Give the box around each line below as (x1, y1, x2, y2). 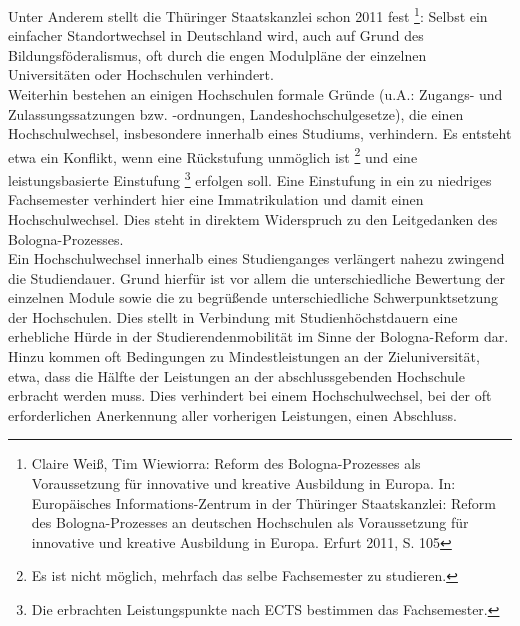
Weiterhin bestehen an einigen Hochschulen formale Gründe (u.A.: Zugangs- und (8, 84, 503, 105)
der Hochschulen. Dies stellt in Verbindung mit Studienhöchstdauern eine (8, 306, 458, 327)
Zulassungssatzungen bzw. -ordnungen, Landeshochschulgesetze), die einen (8, 103, 464, 124)
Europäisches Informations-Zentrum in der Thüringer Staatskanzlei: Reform (31, 492, 496, 513)
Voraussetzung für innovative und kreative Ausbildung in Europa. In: (31, 473, 456, 494)
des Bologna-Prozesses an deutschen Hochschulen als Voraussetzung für (31, 512, 469, 533)
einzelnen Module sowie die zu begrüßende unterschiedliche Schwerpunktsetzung (8, 287, 498, 308)
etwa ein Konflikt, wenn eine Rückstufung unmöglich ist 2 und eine (8, 143, 418, 167)
